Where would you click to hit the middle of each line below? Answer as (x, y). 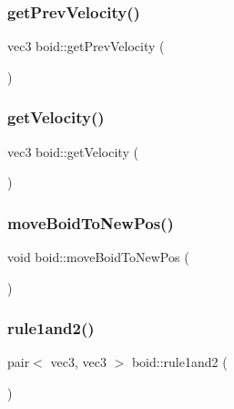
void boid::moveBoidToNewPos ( (98, 257)
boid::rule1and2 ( (179, 362)
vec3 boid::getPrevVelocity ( (86, 46)
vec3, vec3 (78, 362)
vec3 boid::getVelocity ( (73, 151)
